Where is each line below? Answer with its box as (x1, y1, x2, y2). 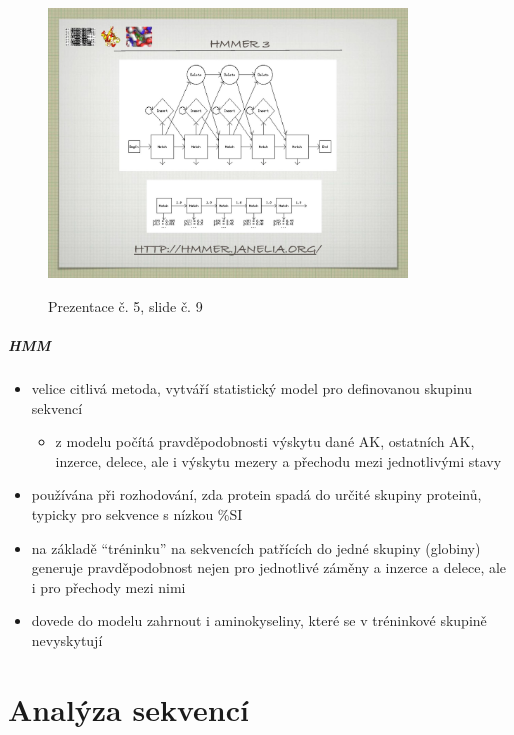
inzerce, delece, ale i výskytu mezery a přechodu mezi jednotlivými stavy (55, 450, 502, 471)
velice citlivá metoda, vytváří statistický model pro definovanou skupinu (31, 378, 472, 399)
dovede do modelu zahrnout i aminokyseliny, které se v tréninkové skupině (31, 610, 487, 631)
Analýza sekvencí (8, 688, 249, 729)
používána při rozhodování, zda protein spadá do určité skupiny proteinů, (31, 484, 482, 505)
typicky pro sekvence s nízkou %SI (31, 504, 243, 524)
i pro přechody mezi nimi (31, 576, 186, 597)
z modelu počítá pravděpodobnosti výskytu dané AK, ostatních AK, (55, 431, 475, 452)
